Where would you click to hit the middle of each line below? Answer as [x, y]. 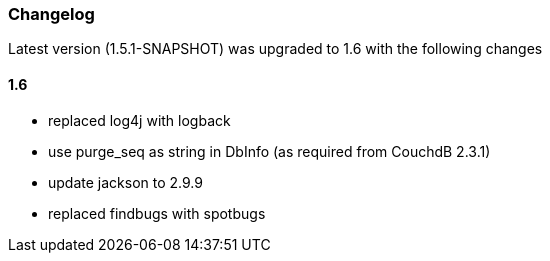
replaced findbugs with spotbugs [157, 213]
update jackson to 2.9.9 [125, 182]
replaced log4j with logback [139, 120]
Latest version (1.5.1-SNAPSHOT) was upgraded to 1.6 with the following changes [275, 49]
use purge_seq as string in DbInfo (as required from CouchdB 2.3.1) [269, 151]
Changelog [51, 14]
